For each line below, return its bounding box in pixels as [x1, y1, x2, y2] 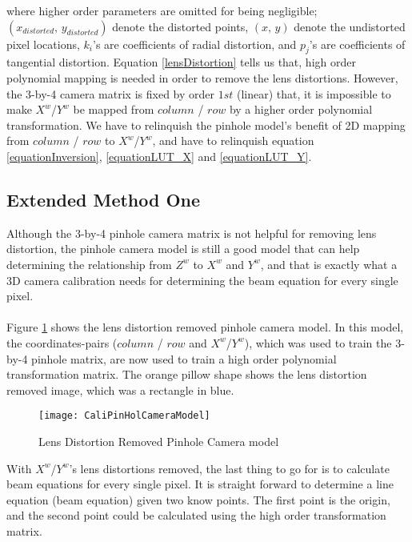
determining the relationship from [6, 255, 172, 272]
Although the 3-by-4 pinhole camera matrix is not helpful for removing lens [6, 224, 377, 241]
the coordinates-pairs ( [6, 334, 118, 351]
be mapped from [73, 101, 154, 118]
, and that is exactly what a [260, 255, 398, 272]
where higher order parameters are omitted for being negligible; [6, 2, 318, 18]
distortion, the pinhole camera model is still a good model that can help [6, 240, 360, 257]
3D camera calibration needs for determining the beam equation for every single [6, 271, 398, 288]
